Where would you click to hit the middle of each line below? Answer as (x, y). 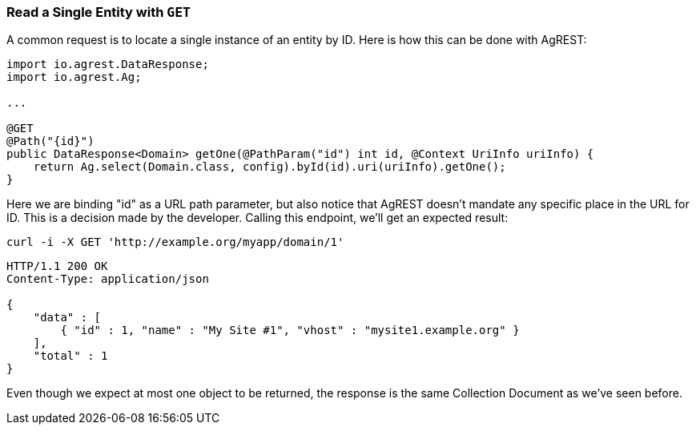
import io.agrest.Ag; (74, 77)
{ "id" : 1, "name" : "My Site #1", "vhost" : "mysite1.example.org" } (290, 330)
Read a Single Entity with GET (99, 12)
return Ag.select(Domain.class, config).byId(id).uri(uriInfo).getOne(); (270, 167)
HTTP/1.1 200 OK (57, 266)
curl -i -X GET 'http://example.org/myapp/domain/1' (175, 242)
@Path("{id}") (50, 141)
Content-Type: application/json (108, 279)
